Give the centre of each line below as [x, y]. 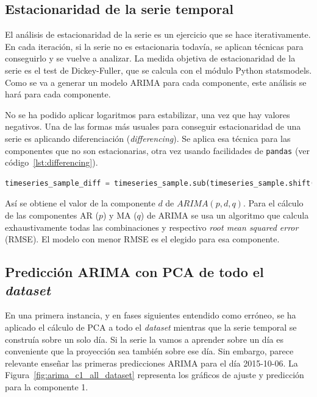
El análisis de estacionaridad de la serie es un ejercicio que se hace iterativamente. [158, 34]
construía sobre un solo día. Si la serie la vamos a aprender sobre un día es [144, 339]
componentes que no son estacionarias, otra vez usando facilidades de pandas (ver [158, 150]
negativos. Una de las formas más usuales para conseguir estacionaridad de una [153, 126]
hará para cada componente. [58, 94]
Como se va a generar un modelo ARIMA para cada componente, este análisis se [156, 82]
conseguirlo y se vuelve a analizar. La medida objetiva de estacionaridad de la [150, 58]
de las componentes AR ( [52, 215]
